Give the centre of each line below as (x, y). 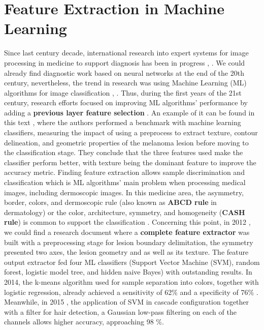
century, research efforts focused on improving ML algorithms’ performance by (126, 102)
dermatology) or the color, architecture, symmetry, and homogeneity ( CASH (125, 212)
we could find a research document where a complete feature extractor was (127, 232)
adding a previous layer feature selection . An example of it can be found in (129, 112)
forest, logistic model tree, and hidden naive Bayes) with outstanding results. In (128, 272)
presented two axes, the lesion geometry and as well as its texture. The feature (126, 252)
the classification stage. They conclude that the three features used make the (124, 152)
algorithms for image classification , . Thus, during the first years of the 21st (123, 92)
